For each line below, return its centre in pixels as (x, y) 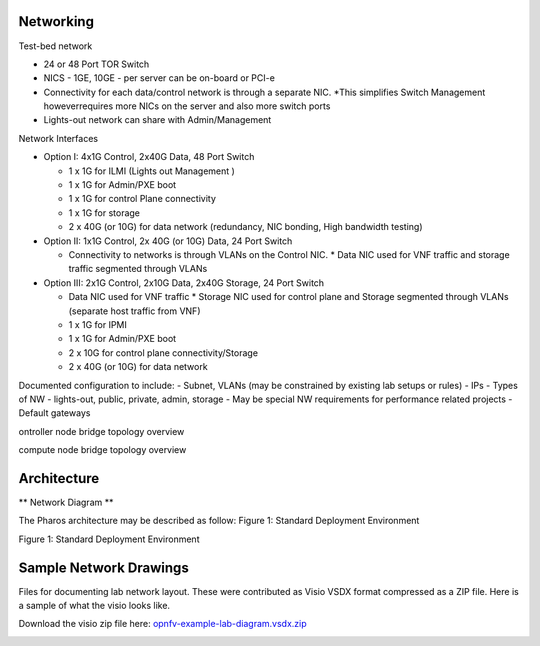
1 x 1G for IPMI (97, 324)
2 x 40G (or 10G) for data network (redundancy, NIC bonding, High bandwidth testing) (246, 227)
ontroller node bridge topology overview (101, 431)
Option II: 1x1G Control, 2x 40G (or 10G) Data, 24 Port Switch (168, 241)
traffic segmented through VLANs (138, 269)
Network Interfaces (58, 138)
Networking (56, 21)
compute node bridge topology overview (102, 450)
